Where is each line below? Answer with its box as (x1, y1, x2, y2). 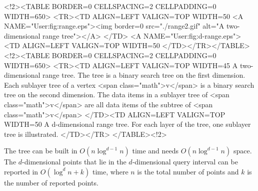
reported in (4, 166, 38, 176)
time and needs (132, 145, 179, 156)
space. (233, 145, 252, 156)
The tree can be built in (4, 145, 77, 156)
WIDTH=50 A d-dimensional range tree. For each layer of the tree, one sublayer (4, 119, 251, 129)
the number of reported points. (4, 177, 98, 187)
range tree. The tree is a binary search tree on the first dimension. (42, 70, 245, 80)
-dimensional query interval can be (132, 156, 238, 167)
